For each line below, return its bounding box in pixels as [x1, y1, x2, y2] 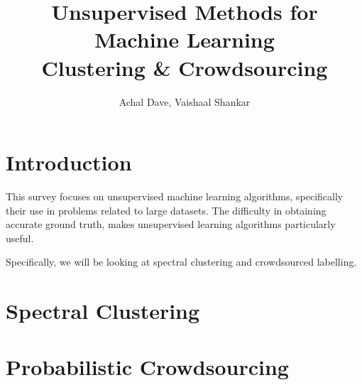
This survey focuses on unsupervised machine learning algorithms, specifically [6, 189, 344, 204]
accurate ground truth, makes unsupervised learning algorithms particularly [6, 217, 336, 232]
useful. [6, 230, 34, 245]
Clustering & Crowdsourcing [41, 53, 328, 82]
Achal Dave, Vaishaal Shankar [119, 94, 251, 109]
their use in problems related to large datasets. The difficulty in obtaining [6, 202, 327, 217]
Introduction [6, 148, 132, 177]
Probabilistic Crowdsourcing [6, 352, 289, 381]
